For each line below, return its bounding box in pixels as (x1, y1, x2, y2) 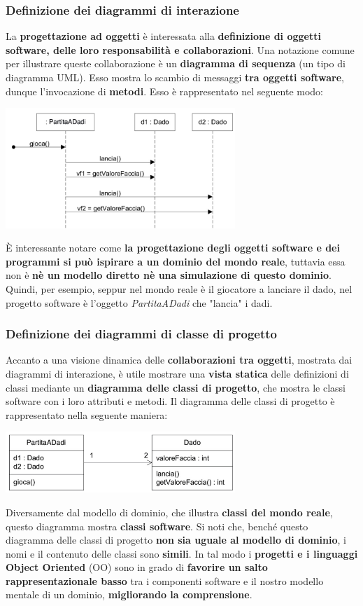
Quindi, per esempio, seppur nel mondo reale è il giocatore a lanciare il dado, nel (6, 282, 353, 296)
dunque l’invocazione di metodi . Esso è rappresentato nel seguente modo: (6, 83, 324, 98)
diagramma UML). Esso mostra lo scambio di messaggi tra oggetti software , (6, 70, 344, 84)
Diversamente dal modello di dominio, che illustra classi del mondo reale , (6, 504, 333, 519)
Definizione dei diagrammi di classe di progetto (6, 325, 278, 343)
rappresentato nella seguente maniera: (6, 407, 168, 422)
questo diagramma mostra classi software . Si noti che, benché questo (6, 518, 308, 533)
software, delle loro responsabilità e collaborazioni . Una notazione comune (6, 42, 355, 57)
